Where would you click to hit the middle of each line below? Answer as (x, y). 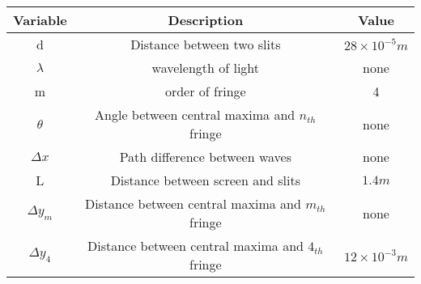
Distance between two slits (206, 44)
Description (206, 20)
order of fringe (205, 91)
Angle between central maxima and (195, 114)
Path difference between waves (205, 157)
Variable (40, 20)
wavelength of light (206, 68)
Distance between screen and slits (205, 180)
